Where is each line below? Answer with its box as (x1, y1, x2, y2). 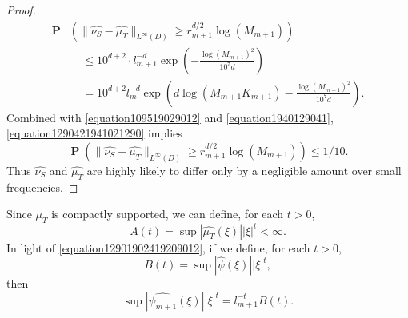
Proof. (6, 2, 36, 18)
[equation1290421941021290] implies (6, 125, 182, 141)
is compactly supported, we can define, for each (51, 205, 284, 222)
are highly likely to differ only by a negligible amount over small (86, 161, 402, 178)
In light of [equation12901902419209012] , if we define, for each (6, 239, 310, 256)
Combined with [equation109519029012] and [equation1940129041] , (6, 109, 334, 125)
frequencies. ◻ (6, 178, 78, 195)
